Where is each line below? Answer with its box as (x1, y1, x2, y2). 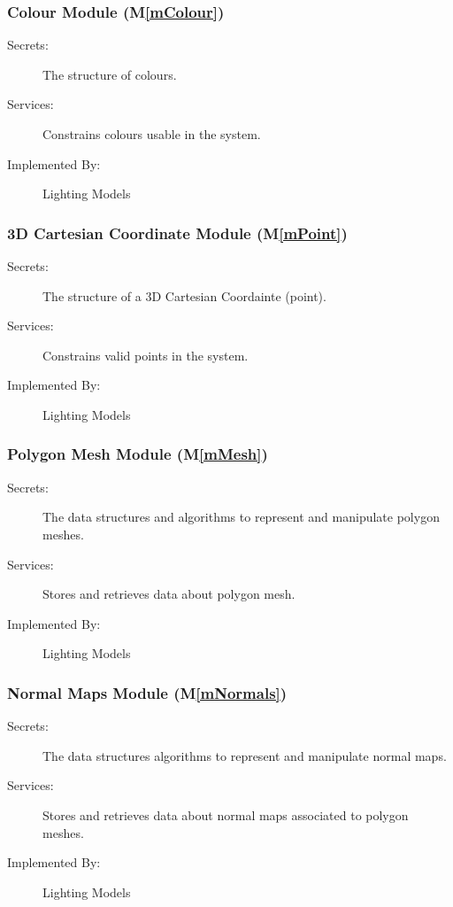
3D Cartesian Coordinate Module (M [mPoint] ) (7, 221, 348, 244)
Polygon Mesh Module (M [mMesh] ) (7, 443, 268, 465)
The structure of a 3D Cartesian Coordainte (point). (42, 286, 326, 305)
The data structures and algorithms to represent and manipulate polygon (42, 508, 440, 526)
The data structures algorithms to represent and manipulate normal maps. (42, 746, 447, 764)
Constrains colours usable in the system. (42, 125, 261, 143)
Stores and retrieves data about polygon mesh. (42, 585, 296, 603)
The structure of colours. (42, 65, 177, 83)
